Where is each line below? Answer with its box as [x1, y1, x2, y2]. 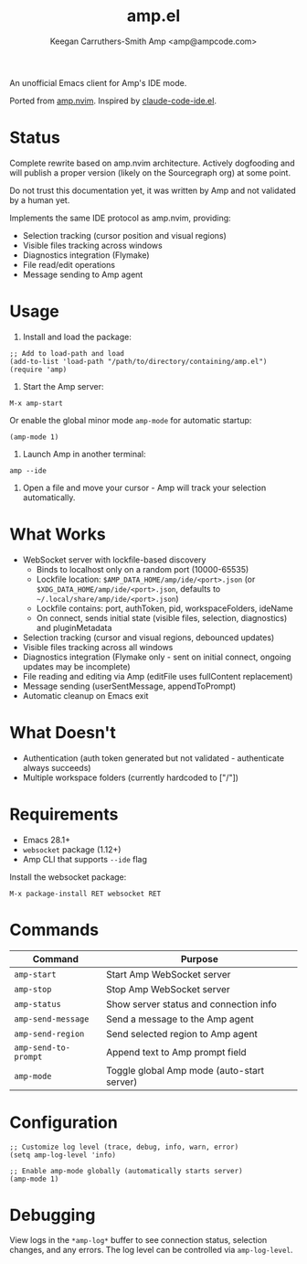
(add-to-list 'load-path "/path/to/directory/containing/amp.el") [9, 357, 268, 366]
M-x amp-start [9, 399, 64, 408]
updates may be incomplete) [22, 660, 131, 672]
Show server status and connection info [106, 998, 277, 1011]
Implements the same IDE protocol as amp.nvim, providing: [9, 212, 231, 223]
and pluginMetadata [36, 622, 112, 633]
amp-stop [14, 984, 52, 994]
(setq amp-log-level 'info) [9, 1150, 117, 1160]
